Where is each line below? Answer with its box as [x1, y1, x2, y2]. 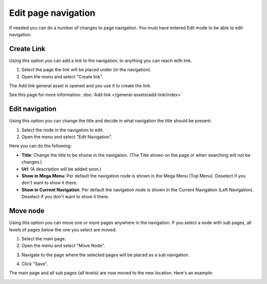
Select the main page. [21, 235, 66, 241]
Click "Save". [21, 261, 48, 267]
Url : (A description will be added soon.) [21, 166, 102, 172]
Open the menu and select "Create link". [21, 73, 104, 79]
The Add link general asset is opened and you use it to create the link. [9, 83, 152, 89]
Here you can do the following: [9, 143, 72, 149]
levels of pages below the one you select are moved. [9, 227, 117, 232]
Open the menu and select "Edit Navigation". [21, 134, 113, 140]
